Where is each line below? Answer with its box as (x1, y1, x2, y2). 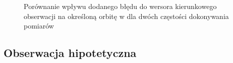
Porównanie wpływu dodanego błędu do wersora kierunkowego (24, 1, 217, 11)
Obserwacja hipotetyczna (4, 45, 137, 60)
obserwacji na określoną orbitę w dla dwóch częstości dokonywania (24, 10, 229, 21)
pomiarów (24, 20, 54, 31)
